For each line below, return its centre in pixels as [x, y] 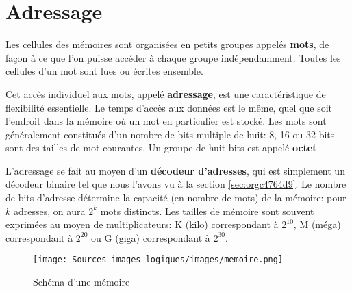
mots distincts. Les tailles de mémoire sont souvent [207, 211]
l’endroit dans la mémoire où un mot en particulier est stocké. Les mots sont [166, 121]
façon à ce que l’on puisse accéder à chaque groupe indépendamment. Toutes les [173, 57]
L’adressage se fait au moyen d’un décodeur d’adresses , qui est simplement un [175, 170]
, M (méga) [317, 224]
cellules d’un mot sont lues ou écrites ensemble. [104, 71]
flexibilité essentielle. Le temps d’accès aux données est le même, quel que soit [169, 107]
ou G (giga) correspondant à [151, 237]
